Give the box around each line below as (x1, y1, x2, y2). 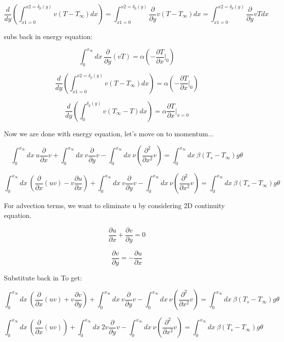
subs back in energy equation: (4, 31, 93, 41)
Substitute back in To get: (4, 272, 82, 282)
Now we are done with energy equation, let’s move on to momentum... (4, 128, 214, 138)
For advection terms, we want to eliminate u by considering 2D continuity (4, 200, 225, 211)
